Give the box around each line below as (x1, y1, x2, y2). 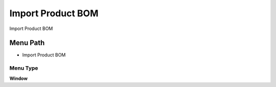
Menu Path (9, 39, 45, 47)
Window (9, 75, 28, 81)
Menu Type (9, 65, 38, 72)
